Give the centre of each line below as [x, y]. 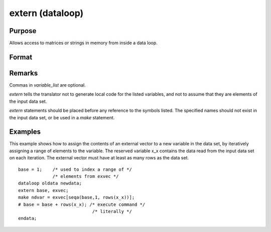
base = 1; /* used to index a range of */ [75, 169]
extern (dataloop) [46, 13]
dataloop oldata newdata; [50, 183]
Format [21, 57]
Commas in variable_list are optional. [48, 85]
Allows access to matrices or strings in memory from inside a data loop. [83, 43]
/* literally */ [112, 211]
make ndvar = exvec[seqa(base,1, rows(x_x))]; [77, 197]
